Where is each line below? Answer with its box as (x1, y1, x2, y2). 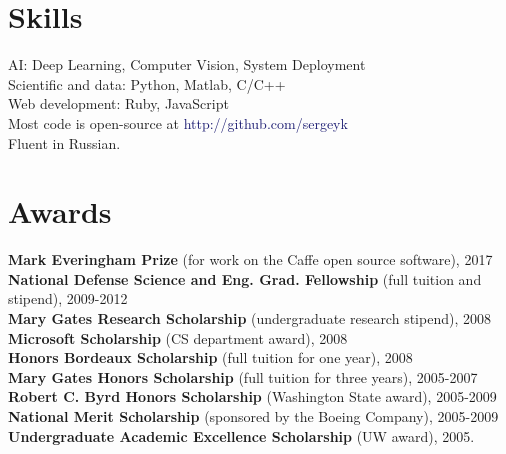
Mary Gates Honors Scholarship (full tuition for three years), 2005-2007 (8, 366, 478, 387)
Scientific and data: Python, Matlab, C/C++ (8, 73, 286, 94)
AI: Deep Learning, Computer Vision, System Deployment (8, 54, 366, 75)
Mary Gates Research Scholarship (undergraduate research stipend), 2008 (8, 308, 491, 328)
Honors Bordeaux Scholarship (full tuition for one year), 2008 (8, 347, 413, 368)
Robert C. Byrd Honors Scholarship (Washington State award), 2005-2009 (8, 386, 497, 407)
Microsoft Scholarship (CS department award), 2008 (8, 327, 348, 348)
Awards (8, 191, 112, 232)
